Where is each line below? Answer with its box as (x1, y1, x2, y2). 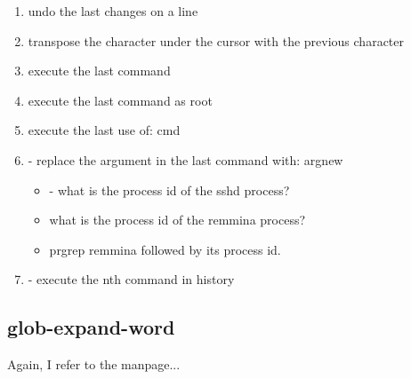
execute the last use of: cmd (28, 121, 181, 139)
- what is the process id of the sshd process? (49, 180, 290, 199)
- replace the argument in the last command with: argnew (28, 150, 343, 169)
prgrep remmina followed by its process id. (49, 240, 281, 258)
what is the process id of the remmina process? (49, 210, 306, 229)
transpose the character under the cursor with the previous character (28, 31, 405, 50)
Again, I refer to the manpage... (7, 355, 181, 374)
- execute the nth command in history (28, 270, 235, 288)
